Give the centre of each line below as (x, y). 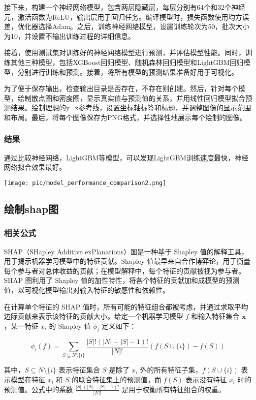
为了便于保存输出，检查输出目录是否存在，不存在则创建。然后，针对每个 (121, 88)
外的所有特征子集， (171, 370)
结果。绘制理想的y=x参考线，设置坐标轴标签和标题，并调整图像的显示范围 (131, 108)
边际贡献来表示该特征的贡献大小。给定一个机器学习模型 (94, 316)
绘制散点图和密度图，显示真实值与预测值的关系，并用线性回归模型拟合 (131, 98)
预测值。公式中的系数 (38, 389)
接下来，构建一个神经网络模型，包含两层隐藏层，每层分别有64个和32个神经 (125, 7)
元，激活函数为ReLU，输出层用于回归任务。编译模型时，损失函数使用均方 (123, 16)
